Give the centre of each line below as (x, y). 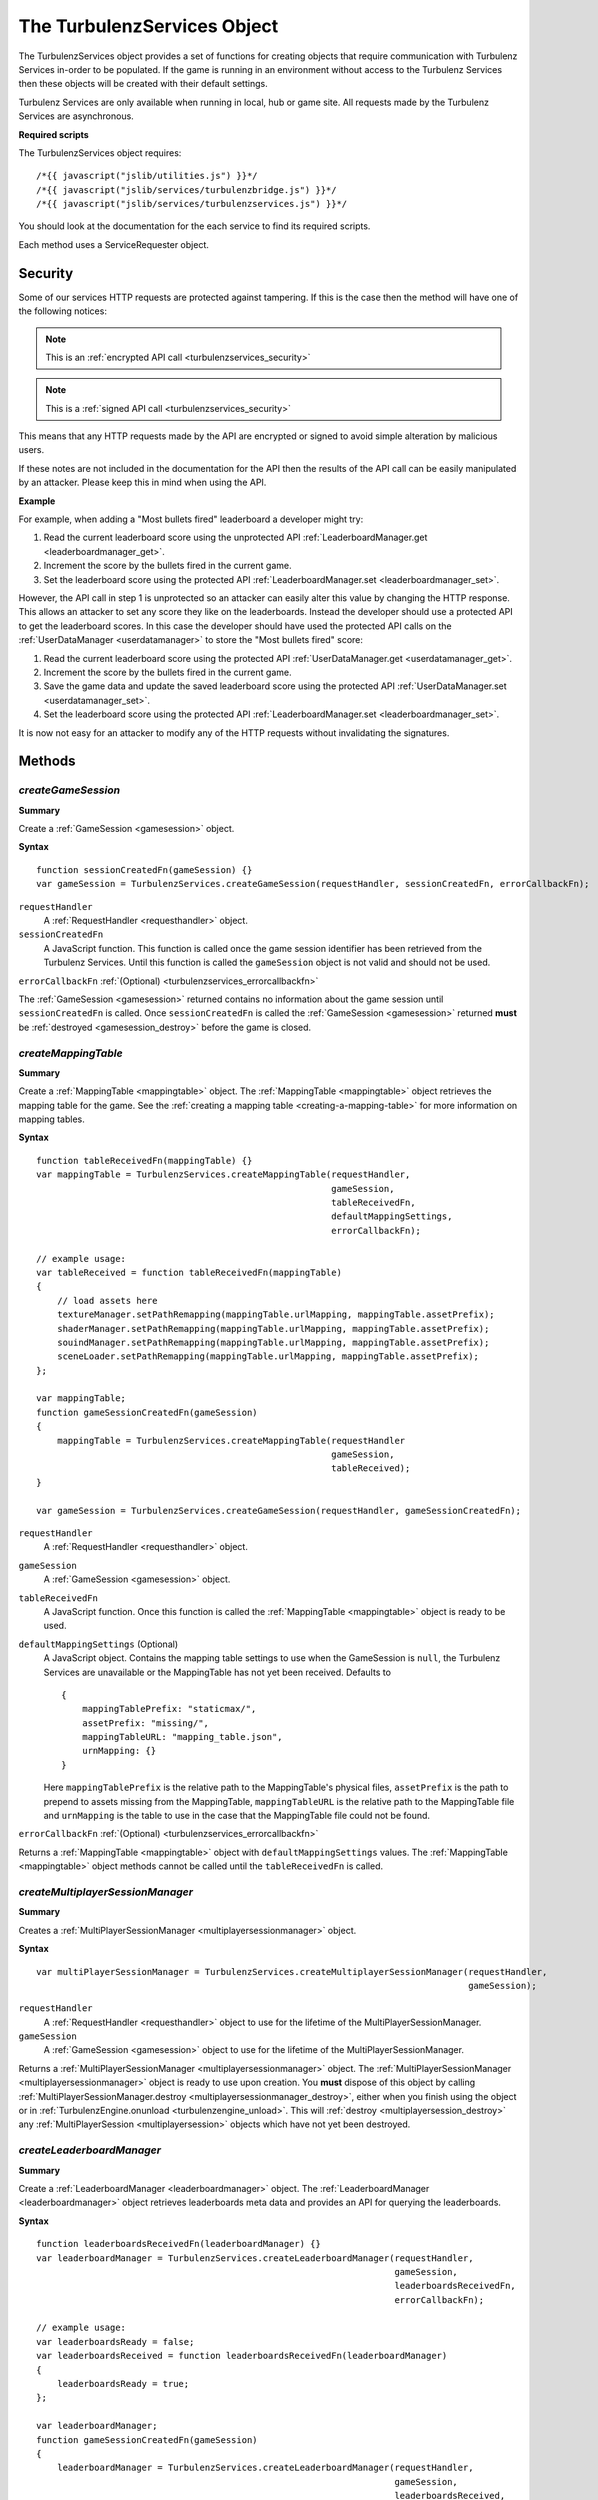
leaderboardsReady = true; (123, 2384)
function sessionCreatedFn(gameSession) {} (144, 869)
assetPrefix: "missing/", (145, 1723)
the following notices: (62, 311)
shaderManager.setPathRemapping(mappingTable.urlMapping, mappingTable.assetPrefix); (273, 1328)
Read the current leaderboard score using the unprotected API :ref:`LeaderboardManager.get (235, 537)
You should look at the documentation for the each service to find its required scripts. (194, 226)
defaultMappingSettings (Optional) (98, 1644)
